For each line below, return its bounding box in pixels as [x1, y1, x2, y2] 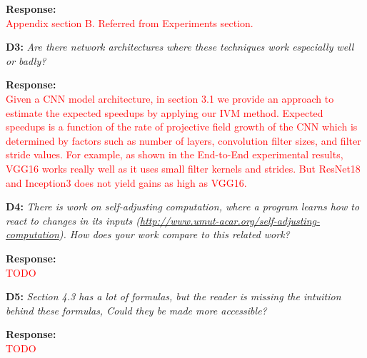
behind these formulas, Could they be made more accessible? [6, 302, 267, 317]
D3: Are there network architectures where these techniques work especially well [6, 39, 354, 54]
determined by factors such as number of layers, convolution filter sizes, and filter [6, 133, 361, 148]
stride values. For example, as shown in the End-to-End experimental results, [6, 147, 343, 162]
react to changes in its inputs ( [6, 213, 141, 227]
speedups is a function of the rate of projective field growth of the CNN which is [6, 119, 358, 134]
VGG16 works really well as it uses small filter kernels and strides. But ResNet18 [6, 160, 361, 175]
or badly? [6, 53, 46, 68]
